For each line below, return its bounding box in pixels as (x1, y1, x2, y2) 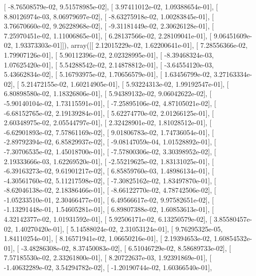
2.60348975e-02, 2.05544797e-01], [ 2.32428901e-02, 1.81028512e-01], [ (4, 117, 212, 128)
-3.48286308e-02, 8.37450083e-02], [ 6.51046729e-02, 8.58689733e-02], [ (21, 242, 231, 253)
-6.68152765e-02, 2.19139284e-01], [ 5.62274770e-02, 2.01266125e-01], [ (4, 107, 214, 118)
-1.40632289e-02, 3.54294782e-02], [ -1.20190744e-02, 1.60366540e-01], (4, 262, 212, 273)
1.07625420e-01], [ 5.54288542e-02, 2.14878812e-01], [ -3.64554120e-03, (4, 59, 214, 69)
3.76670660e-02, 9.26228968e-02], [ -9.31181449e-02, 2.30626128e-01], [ (4, 21, 214, 31)
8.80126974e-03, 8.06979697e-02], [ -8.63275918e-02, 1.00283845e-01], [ (4, 11, 214, 21)
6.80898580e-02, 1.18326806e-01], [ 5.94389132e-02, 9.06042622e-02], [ (4, 88, 212, 99)
